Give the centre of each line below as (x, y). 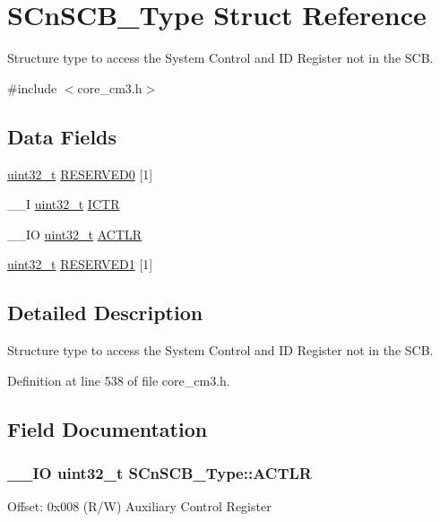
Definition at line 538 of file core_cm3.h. (119, 380)
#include (32, 87)
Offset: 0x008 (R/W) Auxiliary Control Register (139, 506)
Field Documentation (108, 428)
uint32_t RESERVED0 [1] (80, 174)
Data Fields (62, 136)
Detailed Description (105, 313)
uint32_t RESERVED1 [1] (80, 264)
